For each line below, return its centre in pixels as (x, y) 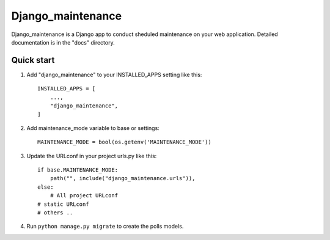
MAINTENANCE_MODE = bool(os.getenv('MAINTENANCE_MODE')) (125, 142)
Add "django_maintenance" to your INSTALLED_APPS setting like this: (114, 75)
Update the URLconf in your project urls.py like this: (92, 156)
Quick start (33, 60)
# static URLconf (63, 204)
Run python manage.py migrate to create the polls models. (105, 227)
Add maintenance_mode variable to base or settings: (93, 128)
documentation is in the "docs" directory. (63, 42)
